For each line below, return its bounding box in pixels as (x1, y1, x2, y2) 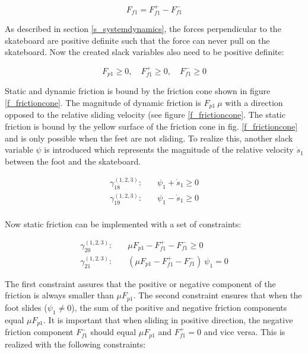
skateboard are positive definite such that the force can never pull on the (5, 34, 270, 46)
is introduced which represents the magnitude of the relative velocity (44, 143, 294, 156)
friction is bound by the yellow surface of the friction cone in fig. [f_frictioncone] (5, 120, 298, 132)
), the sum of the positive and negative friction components (71, 301, 287, 313)
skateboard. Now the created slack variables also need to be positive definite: (5, 46, 284, 58)
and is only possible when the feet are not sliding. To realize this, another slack (5, 131, 293, 144)
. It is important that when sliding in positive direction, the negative (43, 313, 293, 326)
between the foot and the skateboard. (5, 155, 141, 167)
